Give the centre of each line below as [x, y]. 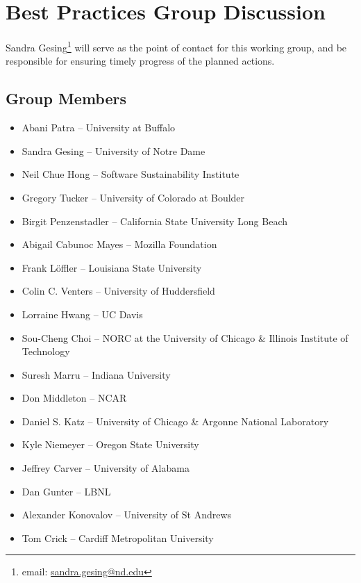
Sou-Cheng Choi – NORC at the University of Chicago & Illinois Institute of [185, 337]
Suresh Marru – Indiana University [96, 374]
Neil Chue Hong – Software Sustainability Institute [131, 174]
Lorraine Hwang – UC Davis [82, 314]
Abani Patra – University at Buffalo [99, 128]
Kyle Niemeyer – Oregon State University [110, 444]
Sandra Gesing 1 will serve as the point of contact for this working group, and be [176, 46]
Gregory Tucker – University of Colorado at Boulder [133, 197]
